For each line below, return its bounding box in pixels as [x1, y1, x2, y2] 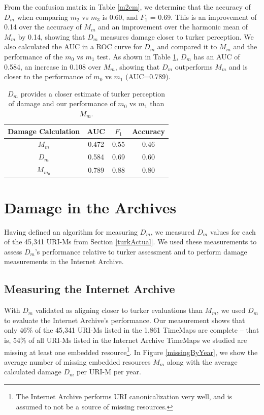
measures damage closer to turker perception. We [100, 31, 254, 42]
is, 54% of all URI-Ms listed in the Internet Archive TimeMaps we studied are [4, 334, 247, 345]
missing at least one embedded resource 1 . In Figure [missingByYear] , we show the [4, 345, 258, 357]
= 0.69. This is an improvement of [150, 11, 257, 22]
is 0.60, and [102, 11, 138, 22]
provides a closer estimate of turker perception [20, 88, 165, 99]
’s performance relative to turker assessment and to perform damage [35, 246, 247, 257]
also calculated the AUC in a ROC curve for [4, 41, 142, 52]
